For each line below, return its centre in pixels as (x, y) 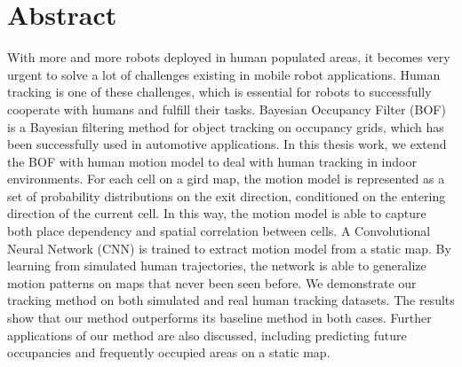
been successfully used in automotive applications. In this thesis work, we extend (227, 144)
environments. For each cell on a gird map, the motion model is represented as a (226, 179)
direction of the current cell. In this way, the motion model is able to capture (217, 213)
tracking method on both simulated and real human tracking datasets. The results (231, 300)
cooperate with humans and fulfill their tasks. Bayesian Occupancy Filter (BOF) (227, 109)
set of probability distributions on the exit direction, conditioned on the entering (227, 195)
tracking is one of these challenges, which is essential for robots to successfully (219, 92)
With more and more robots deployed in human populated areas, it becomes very (229, 57)
